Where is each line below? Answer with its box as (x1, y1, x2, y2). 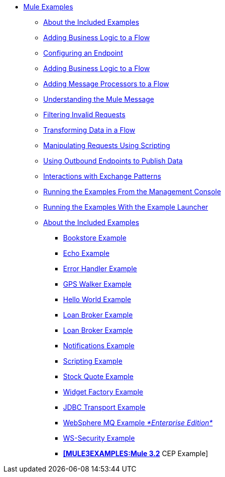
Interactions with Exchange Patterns (43, 172, 161, 180)
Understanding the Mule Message (43, 95, 154, 103)
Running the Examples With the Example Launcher (43, 203, 208, 211)
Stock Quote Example (63, 372, 134, 381)
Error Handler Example (63, 264, 137, 273)
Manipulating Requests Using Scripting (43, 141, 170, 150)
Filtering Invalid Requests (43, 110, 126, 119)
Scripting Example (63, 357, 123, 365)
